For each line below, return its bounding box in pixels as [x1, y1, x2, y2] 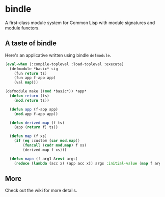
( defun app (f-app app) [9, 107, 58, 112]
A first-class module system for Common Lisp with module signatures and [5, 20, 155, 26]
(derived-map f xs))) [23, 147, 67, 152]
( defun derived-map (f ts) [9, 120, 65, 125]
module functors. [5, 25, 40, 30]
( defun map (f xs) [9, 134, 48, 139]
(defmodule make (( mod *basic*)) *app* [5, 89, 87, 94]
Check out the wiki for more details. [5, 188, 77, 194]
